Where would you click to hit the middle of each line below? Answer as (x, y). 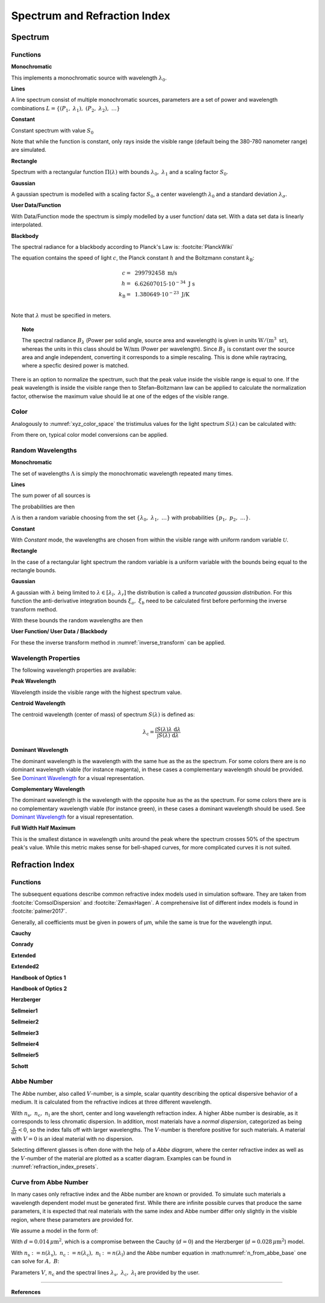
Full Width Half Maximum (43, 828)
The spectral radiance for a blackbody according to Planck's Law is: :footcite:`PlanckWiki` (122, 246)
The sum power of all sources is (51, 495)
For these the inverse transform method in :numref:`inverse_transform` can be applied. (118, 642)
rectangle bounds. (34, 570)
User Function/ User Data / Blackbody (59, 631)
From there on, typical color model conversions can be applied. (90, 435)
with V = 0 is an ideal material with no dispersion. (72, 1139)
